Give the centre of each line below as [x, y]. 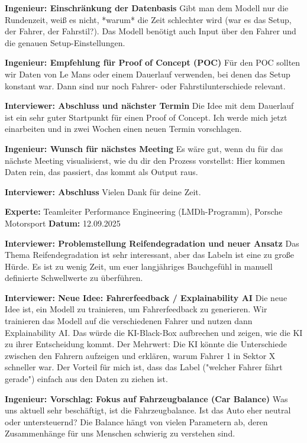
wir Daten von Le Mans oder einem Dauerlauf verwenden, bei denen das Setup [148, 74]
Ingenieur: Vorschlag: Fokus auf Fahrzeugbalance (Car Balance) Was [146, 398]
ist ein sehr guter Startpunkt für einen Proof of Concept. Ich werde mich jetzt [146, 117]
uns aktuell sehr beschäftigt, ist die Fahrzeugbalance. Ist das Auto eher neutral [148, 410]
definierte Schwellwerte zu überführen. [74, 278]
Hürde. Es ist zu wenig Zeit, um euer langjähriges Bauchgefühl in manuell [139, 266]
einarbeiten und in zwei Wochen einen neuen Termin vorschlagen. [123, 129]
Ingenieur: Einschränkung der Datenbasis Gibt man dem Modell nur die [147, 8]
